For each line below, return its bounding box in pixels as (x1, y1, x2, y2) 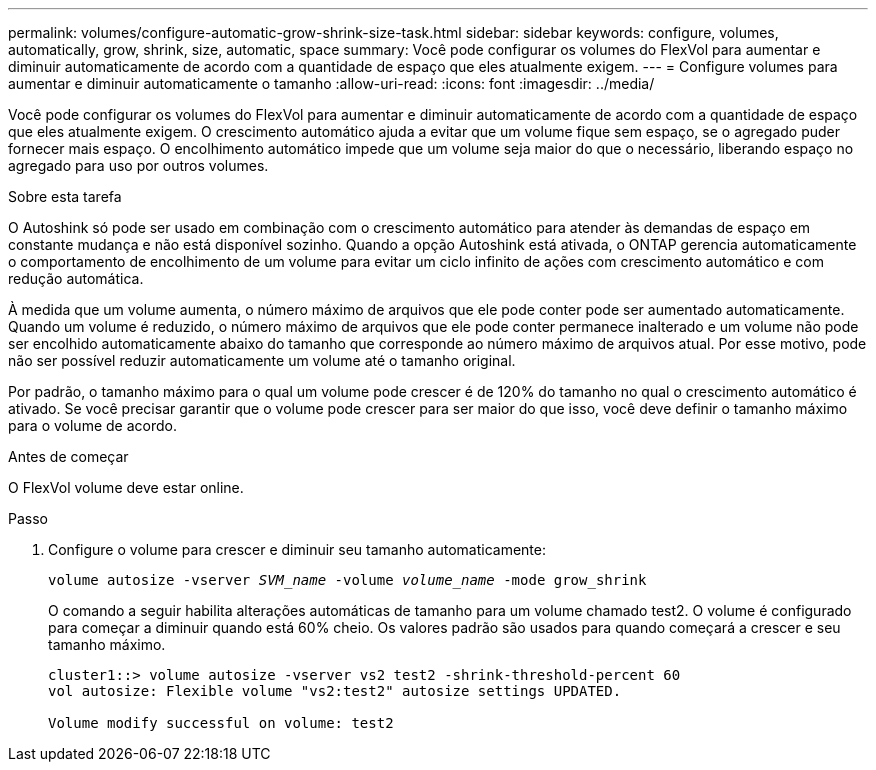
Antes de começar (8, 448, 129, 465)
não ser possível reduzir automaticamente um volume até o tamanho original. (8, 352, 516, 369)
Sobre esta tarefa (8, 188, 122, 205)
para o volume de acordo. (8, 417, 177, 434)
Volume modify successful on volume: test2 (48, 715, 394, 731)
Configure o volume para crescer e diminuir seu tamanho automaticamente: (48, 541, 546, 558)
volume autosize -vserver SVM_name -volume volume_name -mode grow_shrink (48, 572, 647, 588)
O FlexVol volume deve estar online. (8, 479, 244, 496)
